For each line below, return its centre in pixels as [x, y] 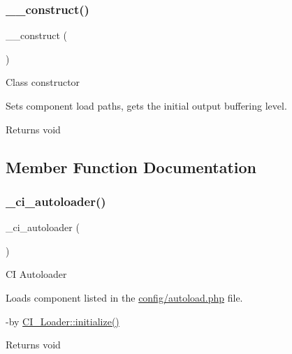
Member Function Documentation [131, 167]
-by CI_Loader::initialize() [63, 321]
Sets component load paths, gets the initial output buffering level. [146, 105]
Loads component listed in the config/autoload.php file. [124, 297]
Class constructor [43, 82]
